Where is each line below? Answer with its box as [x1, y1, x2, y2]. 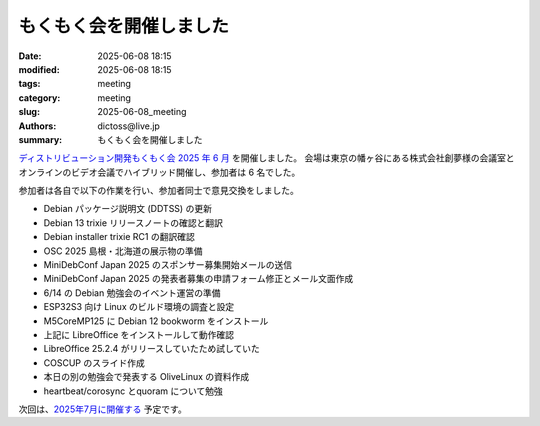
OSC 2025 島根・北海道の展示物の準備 [43, 245, 204, 257]
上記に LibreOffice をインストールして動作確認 [43, 328, 235, 340]
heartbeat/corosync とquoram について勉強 [43, 385, 224, 397]
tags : [18, 78, 41, 90]
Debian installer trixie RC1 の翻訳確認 [43, 231, 195, 243]
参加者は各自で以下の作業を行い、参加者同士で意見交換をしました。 [18, 185, 299, 197]
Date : [18, 50, 42, 62]
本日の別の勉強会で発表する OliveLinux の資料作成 [43, 371, 250, 383]
